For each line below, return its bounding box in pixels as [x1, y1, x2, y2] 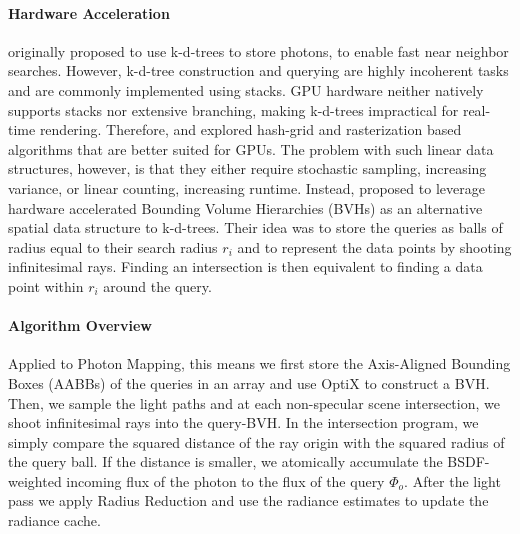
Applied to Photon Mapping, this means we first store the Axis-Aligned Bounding [8, 353, 511, 374]
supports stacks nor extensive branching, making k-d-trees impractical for [8, 99, 459, 120]
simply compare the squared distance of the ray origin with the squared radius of [8, 431, 505, 452]
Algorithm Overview [8, 315, 152, 336]
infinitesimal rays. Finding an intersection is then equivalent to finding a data [8, 256, 483, 277]
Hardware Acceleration [8, 2, 170, 23]
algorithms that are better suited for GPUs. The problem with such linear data [8, 138, 494, 159]
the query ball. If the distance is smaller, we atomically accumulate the [8, 451, 443, 472]
